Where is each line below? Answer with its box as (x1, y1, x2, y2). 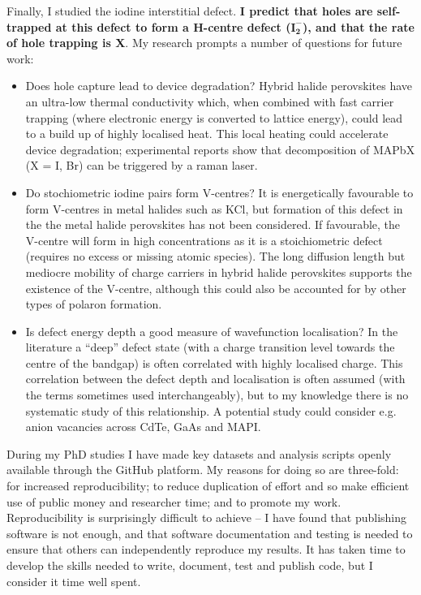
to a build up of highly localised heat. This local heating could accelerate (25, 125, 389, 142)
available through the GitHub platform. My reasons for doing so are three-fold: (6, 461, 399, 478)
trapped (6, 18, 52, 35)
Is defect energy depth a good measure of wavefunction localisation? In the (25, 322, 398, 339)
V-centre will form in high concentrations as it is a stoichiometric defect (25, 231, 383, 248)
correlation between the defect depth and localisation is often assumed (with (25, 370, 406, 387)
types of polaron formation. (25, 295, 162, 313)
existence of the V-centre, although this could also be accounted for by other (25, 279, 406, 296)
